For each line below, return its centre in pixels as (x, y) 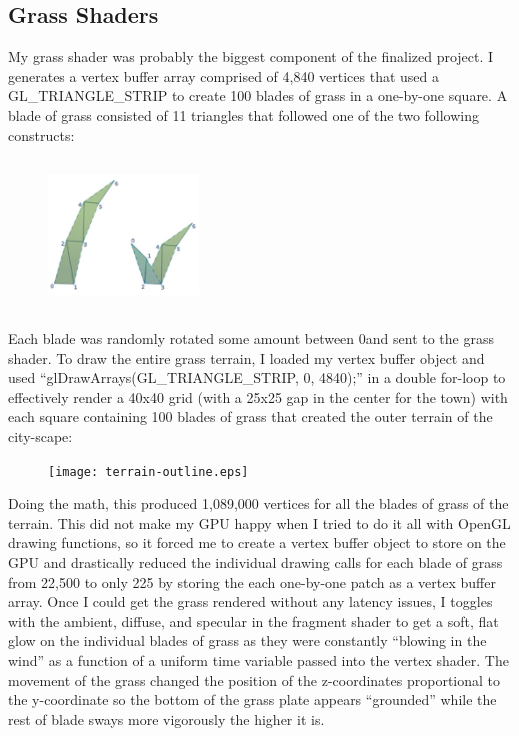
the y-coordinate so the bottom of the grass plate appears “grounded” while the (252, 699)
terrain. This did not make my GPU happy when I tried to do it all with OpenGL (259, 522)
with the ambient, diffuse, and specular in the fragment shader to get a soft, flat (253, 620)
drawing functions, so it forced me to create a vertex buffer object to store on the (257, 542)
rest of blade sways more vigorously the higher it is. (166, 718)
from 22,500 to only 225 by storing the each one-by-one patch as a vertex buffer (252, 581)
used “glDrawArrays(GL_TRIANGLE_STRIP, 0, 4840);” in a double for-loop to (257, 377)
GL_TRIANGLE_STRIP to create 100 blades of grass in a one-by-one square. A (258, 95)
